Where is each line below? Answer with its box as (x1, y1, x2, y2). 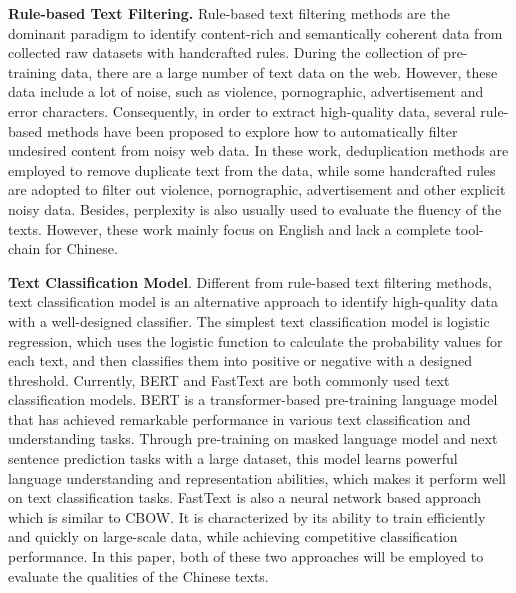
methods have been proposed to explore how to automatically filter (46, 120, 458, 141)
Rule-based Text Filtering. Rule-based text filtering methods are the (8, 3, 450, 23)
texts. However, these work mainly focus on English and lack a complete (8, 218, 451, 239)
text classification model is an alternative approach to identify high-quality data (8, 291, 498, 312)
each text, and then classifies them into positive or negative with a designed (8, 350, 472, 371)
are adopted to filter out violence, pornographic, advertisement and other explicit (8, 179, 506, 200)
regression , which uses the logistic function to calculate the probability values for (8, 330, 503, 351)
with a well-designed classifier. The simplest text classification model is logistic (8, 310, 490, 331)
